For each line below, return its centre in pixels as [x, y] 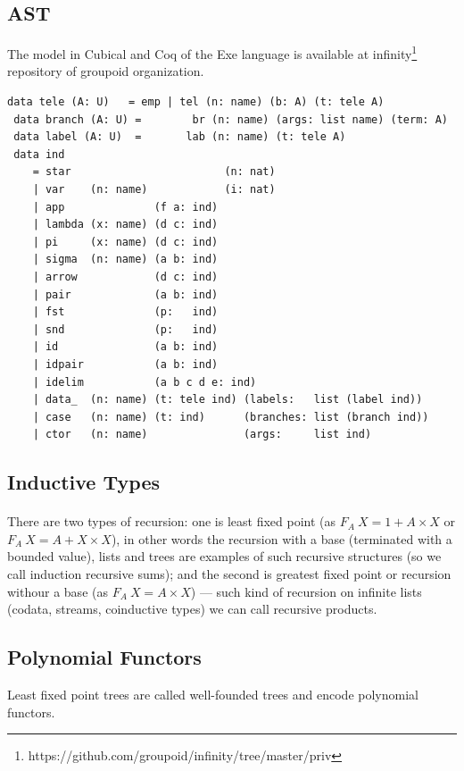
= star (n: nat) [154, 172]
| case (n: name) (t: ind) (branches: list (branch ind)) [231, 417]
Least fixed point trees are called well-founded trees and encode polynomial [213, 695]
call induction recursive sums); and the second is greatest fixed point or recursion [229, 574]
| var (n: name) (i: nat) [154, 190]
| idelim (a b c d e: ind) [145, 382]
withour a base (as [58, 591]
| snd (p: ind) [125, 329]
